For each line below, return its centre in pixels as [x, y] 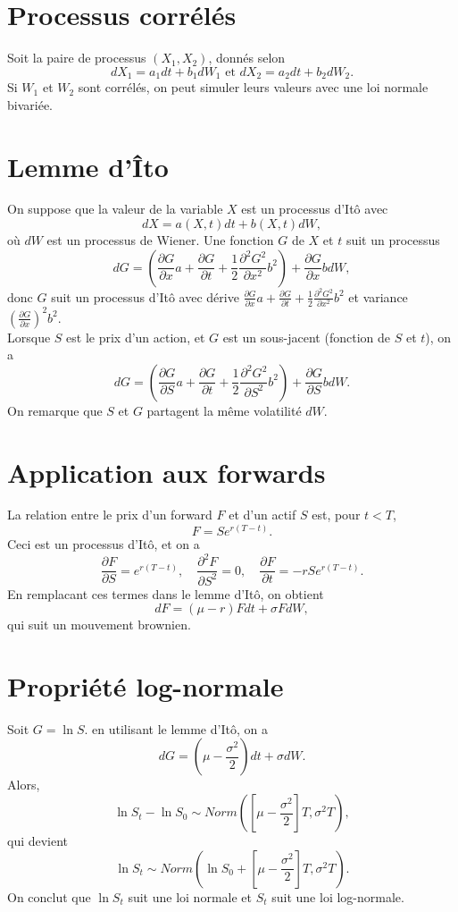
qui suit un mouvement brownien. [99, 625]
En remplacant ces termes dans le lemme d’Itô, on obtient [166, 593]
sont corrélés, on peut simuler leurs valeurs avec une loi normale [253, 87]
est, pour [336, 515]
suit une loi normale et [190, 896]
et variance [378, 296]
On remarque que [55, 410]
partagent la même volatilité [224, 410]
